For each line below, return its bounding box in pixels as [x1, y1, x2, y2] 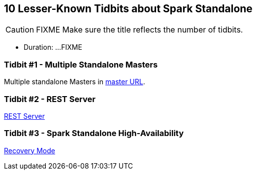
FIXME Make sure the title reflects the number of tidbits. [36, 25, 243, 35]
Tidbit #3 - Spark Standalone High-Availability [4, 128, 184, 139]
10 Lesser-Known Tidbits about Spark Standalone [4, 2, 253, 15]
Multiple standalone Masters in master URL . [4, 77, 145, 86]
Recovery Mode [4, 146, 55, 155]
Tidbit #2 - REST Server [4, 94, 96, 104]
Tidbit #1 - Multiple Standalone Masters [4, 59, 158, 70]
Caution [5, 25, 34, 35]
